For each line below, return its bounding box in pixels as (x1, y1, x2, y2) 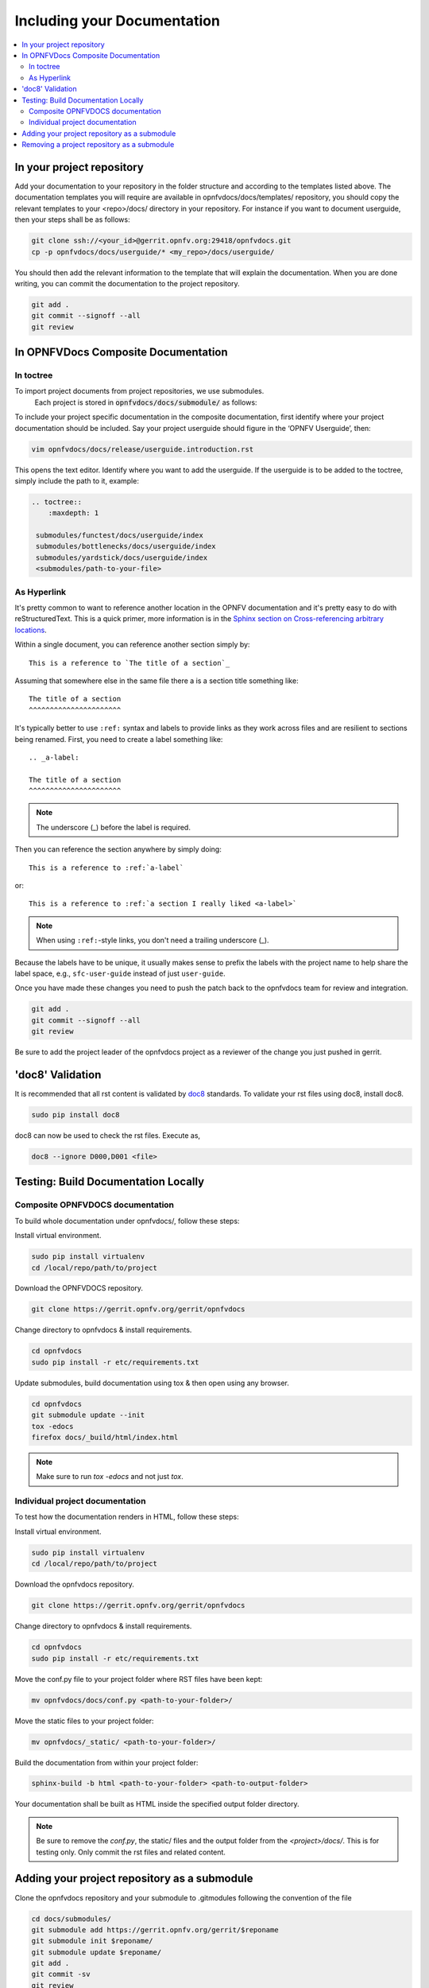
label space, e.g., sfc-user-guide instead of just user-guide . (14, 969, 226, 978)
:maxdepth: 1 (48, 509, 99, 518)
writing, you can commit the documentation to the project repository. (14, 278, 240, 288)
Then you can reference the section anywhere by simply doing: (14, 845, 222, 854)
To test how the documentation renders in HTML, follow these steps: (14, 1512, 239, 1522)
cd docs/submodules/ (31, 1914, 111, 1924)
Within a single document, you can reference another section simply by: (14, 640, 250, 650)
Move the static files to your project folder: (14, 1716, 154, 1726)
